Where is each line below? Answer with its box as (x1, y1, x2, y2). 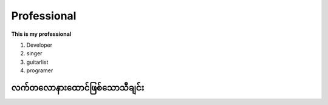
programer (26, 67, 53, 74)
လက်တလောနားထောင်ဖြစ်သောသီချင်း (11, 83, 145, 93)
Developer (26, 41, 53, 49)
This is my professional (11, 30, 72, 38)
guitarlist (26, 58, 49, 66)
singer (26, 50, 43, 57)
